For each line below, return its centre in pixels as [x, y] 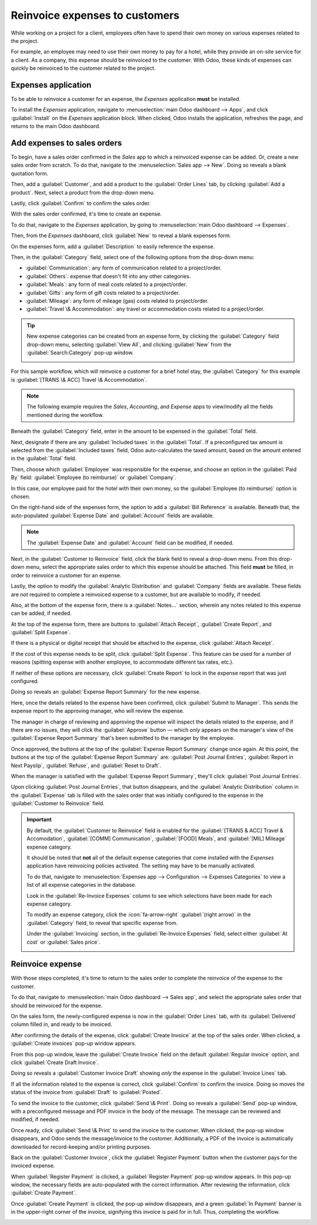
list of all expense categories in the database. [82, 885]
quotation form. [30, 173]
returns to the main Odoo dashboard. [56, 126]
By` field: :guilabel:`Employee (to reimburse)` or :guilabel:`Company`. [94, 477]
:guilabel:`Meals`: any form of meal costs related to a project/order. [106, 284]
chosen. [21, 496]
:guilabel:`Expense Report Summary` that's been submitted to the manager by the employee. [123, 738]
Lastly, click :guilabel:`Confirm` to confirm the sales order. [81, 203]
